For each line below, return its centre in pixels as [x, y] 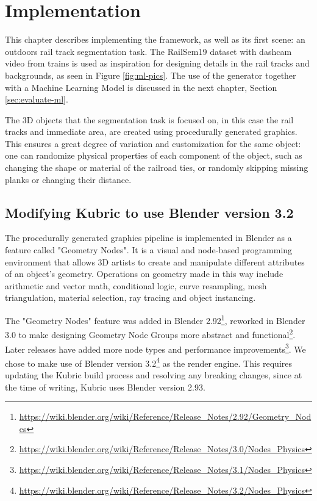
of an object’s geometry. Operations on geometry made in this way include [144, 274]
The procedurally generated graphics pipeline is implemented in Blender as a [148, 238]
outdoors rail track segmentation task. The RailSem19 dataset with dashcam [148, 51]
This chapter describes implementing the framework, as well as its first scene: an [155, 39]
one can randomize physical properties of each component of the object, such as [154, 155]
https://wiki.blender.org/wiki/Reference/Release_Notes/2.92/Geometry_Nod [165, 416]
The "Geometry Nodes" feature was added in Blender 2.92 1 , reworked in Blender [155, 319]
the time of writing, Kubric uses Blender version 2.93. [105, 387]
